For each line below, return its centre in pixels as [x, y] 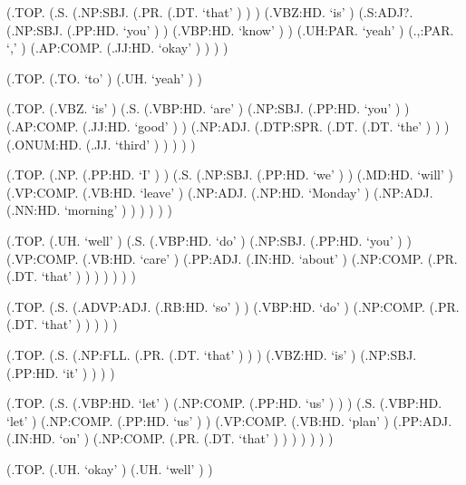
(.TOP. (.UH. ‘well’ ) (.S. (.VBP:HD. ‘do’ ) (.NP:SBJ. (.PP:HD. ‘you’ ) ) [209, 240]
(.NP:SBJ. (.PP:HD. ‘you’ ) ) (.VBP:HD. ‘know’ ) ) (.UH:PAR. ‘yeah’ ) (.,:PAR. [230, 29]
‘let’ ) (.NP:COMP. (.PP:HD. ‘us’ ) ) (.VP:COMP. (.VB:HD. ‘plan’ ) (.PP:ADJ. [229, 420]
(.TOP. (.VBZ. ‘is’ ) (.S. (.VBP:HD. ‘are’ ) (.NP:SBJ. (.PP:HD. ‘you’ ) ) [208, 108]
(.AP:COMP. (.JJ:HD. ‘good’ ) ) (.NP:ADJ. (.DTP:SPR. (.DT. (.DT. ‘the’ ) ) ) [228, 126]
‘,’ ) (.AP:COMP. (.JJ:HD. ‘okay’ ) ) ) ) [117, 48]
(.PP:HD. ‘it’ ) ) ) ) [61, 372]
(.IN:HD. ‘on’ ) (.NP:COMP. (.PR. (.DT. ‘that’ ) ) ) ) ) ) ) [170, 438]
